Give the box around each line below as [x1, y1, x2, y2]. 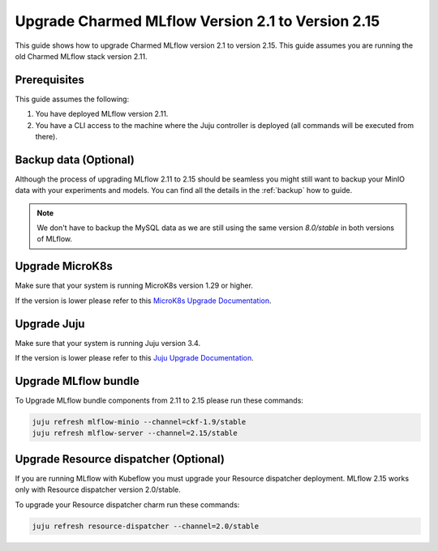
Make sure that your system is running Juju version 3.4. [15, 338, 201, 348]
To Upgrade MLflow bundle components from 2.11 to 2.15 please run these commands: [15, 395, 304, 405]
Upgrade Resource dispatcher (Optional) [15, 452, 225, 466]
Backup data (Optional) [15, 152, 135, 166]
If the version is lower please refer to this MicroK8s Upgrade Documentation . [15, 296, 272, 305]
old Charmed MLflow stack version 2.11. [15, 51, 148, 61]
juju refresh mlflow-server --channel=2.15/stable [32, 429, 238, 438]
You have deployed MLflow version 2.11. [35, 109, 169, 119]
